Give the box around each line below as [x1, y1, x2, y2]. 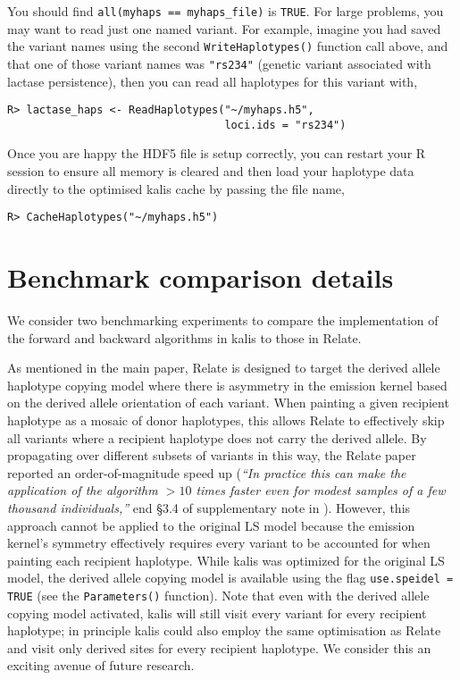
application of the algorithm [7, 481, 158, 500]
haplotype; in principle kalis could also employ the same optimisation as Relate [7, 621, 441, 640]
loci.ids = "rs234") [224, 118, 347, 131]
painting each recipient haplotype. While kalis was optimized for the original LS [7, 550, 445, 569]
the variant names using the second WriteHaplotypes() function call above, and [7, 37, 448, 55]
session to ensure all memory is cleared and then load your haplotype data [7, 162, 414, 180]
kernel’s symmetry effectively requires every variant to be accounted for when [7, 533, 431, 552]
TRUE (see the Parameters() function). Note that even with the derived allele [7, 586, 430, 604]
